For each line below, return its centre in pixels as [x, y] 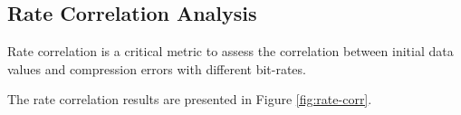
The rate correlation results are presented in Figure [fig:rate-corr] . [190, 99]
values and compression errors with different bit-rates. [157, 68]
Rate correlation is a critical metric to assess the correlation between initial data [230, 51]
